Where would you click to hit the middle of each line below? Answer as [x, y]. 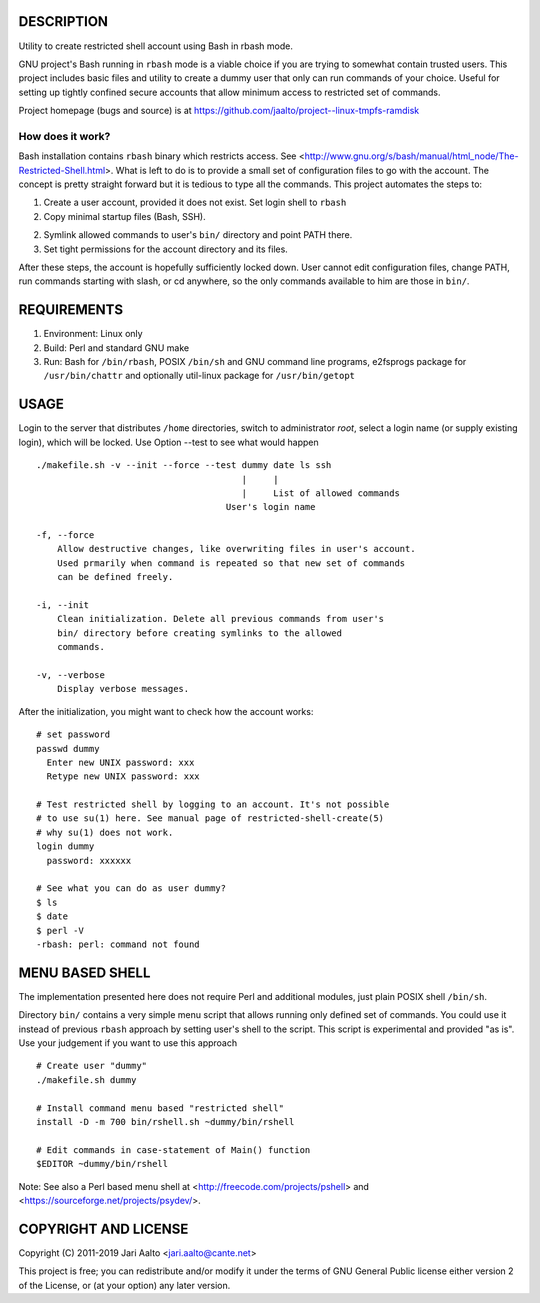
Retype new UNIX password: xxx [123, 776]
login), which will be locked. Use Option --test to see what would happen [168, 442]
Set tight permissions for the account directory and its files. [166, 249]
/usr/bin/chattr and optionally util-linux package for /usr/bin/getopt [199, 376]
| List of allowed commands [320, 493]
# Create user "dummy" [92, 1066]
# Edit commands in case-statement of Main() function [173, 1149]
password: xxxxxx [89, 860]
